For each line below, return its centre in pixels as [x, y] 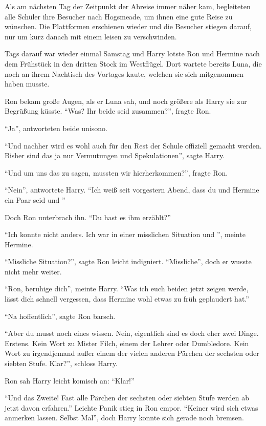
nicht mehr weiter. [33, 271]
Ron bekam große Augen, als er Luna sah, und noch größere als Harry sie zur [126, 101]
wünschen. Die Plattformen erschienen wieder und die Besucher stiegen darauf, [128, 26]
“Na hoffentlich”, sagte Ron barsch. [60, 316]
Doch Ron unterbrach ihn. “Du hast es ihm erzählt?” [88, 217]
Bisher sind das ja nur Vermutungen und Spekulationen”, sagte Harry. [115, 155]
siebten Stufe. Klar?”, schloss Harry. [61, 363]
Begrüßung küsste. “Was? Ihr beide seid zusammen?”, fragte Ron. [108, 111]
